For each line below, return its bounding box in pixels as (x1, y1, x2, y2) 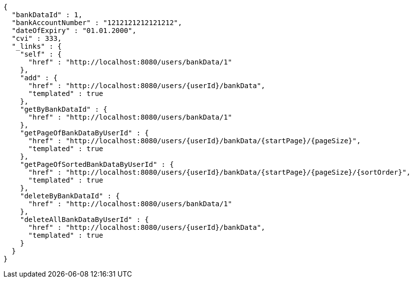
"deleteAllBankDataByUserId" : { (20, 216, 149, 223)
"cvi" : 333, (11, 34, 62, 42)
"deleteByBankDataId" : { (20, 192, 120, 200)
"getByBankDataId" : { (20, 105, 107, 113)
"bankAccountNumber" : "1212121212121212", (11, 19, 182, 27)
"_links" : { (11, 42, 62, 50)
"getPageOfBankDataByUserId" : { (20, 129, 149, 137)
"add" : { (20, 74, 58, 82)
